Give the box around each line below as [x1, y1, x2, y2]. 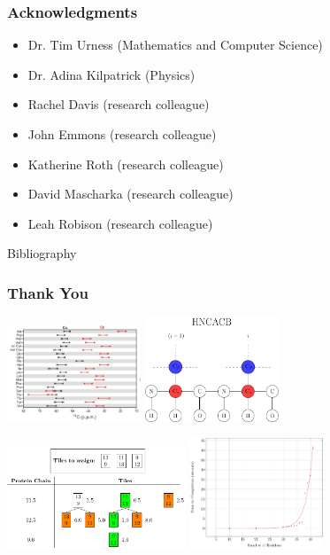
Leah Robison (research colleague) [27, 214, 213, 232]
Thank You [7, 281, 88, 303]
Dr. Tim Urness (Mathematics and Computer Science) [27, 35, 323, 54]
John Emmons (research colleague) [27, 125, 217, 143]
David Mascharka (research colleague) [27, 184, 234, 203]
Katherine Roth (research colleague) [27, 154, 224, 173]
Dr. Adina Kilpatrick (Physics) [27, 65, 196, 83]
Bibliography [7, 244, 77, 262]
